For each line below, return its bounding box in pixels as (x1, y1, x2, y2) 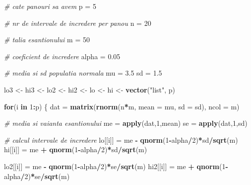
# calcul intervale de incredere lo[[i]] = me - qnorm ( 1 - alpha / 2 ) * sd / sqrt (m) (4, 134, 238, 145)
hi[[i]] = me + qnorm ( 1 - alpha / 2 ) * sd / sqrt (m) (4, 144, 147, 155)
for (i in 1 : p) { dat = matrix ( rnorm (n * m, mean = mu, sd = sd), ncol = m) (4, 101, 240, 111)
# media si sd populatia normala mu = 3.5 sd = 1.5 (4, 68, 162, 78)
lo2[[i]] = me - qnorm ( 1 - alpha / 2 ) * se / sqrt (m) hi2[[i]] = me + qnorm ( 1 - (4, 161, 228, 171)
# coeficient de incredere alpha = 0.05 (4, 51, 121, 61)
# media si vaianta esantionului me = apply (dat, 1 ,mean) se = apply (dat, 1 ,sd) (4, 118, 248, 128)
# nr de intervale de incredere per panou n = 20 (4, 17, 151, 28)
